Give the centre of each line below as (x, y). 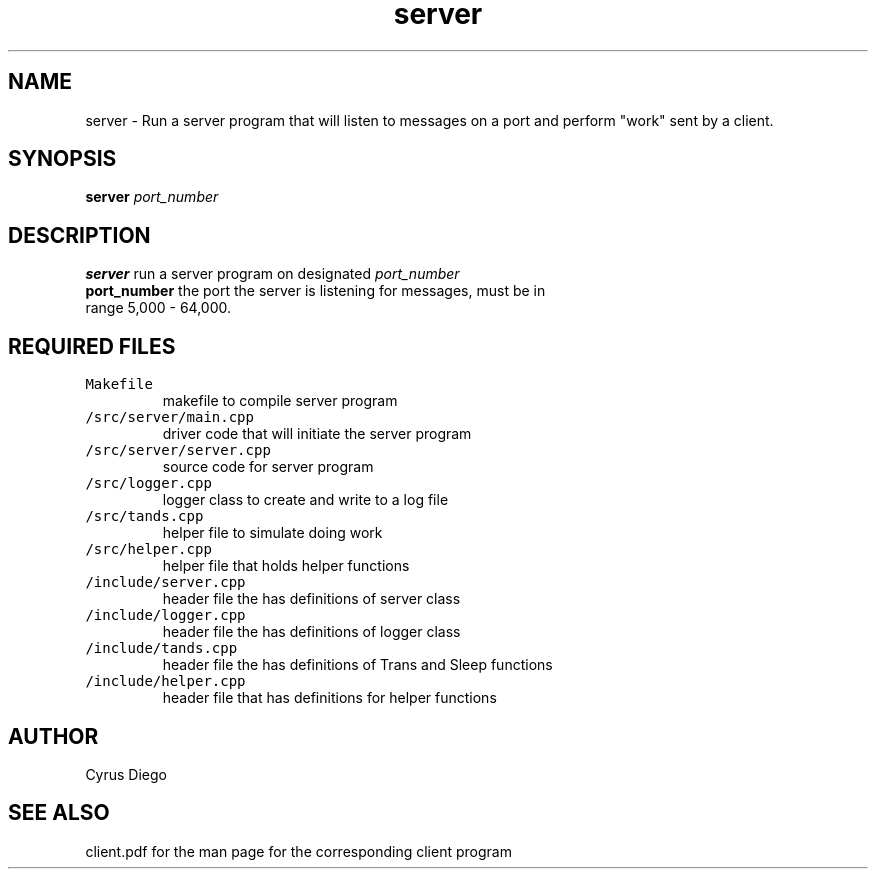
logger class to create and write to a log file (305, 500)
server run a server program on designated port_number (272, 274)
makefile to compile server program (280, 401)
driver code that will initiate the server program (317, 434)
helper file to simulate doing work (272, 533)
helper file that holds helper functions (286, 566)
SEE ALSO (59, 813)
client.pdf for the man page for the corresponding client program (298, 851)
